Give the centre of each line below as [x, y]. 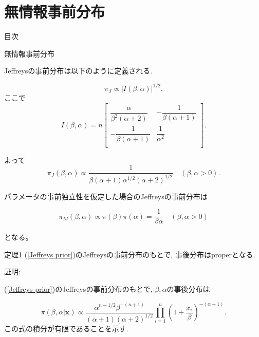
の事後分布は [188, 289]
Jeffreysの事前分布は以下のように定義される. [78, 71]
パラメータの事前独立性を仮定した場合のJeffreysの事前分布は [106, 196]
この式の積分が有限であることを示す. [66, 328]
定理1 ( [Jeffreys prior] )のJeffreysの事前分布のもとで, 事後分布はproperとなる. [130, 254]
